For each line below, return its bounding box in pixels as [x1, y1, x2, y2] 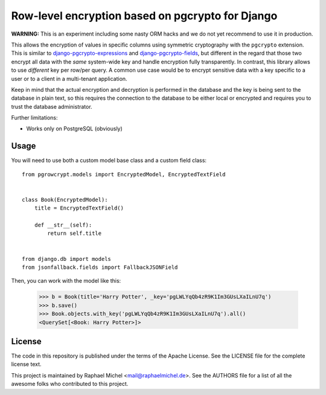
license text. [11, 361, 42, 368]
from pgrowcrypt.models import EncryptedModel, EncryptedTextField [22, 171, 226, 178]
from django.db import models [22, 255, 112, 262]
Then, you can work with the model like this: [11, 277, 121, 284]
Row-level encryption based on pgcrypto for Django [11, 9, 278, 22]
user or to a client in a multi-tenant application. [11, 75, 127, 82]
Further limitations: [11, 114, 58, 121]
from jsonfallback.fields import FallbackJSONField [22, 264, 178, 271]
